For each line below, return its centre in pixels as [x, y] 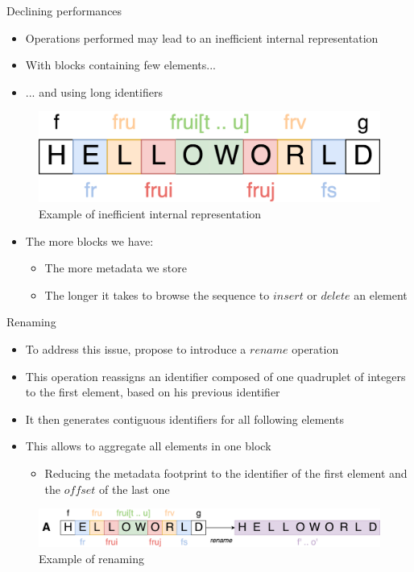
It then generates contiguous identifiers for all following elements [184, 419]
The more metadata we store [116, 268]
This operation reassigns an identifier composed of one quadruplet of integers [215, 376]
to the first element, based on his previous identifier [153, 392]
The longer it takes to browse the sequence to [157, 294]
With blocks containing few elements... [121, 65]
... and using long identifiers [94, 91]
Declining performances [64, 10]
